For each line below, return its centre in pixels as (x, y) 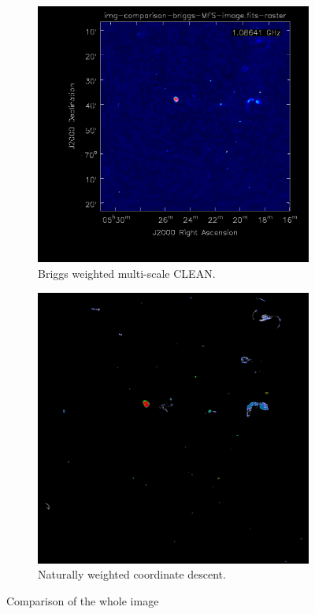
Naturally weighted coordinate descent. (132, 574)
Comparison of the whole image (83, 600)
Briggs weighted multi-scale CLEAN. (127, 273)
